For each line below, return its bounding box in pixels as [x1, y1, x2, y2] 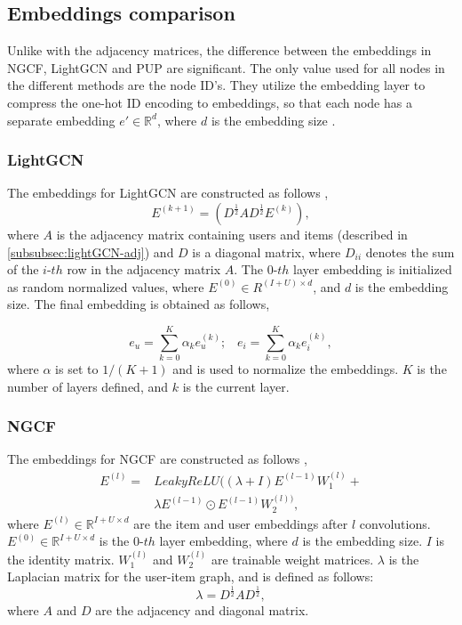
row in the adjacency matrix [67, 260, 221, 279]
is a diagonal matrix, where [192, 242, 341, 261]
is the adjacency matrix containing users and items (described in [56, 224, 408, 243]
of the [7, 260, 39, 279]
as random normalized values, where [7, 277, 204, 296]
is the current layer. [182, 377, 290, 395]
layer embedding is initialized [293, 260, 452, 279]
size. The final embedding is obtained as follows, [7, 295, 270, 313]
